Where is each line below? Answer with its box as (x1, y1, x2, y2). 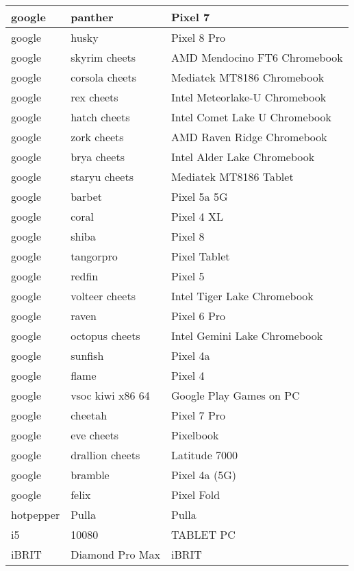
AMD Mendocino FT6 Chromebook (170, 49, 343, 65)
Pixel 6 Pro (170, 308, 226, 324)
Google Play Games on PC (170, 387, 300, 403)
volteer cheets (71, 288, 136, 304)
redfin (71, 268, 99, 284)
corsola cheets (71, 69, 136, 85)
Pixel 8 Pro (170, 29, 226, 45)
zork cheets (71, 129, 124, 145)
